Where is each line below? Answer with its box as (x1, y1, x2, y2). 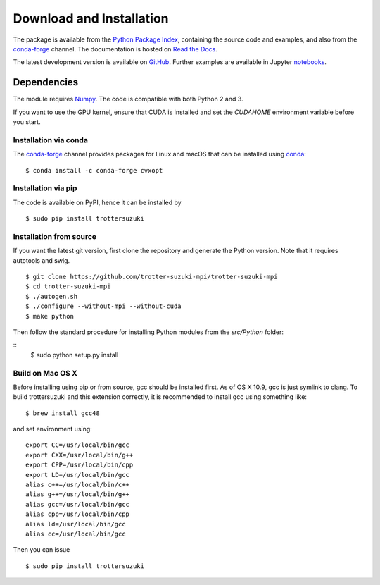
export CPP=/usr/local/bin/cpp (25, 461, 134, 469)
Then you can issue (13, 546, 70, 554)
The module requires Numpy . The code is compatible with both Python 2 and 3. (13, 95, 243, 104)
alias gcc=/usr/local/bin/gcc (25, 500, 130, 508)
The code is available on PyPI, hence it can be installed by (13, 198, 182, 207)
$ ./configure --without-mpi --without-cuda (25, 302, 182, 310)
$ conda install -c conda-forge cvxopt (25, 166, 163, 174)
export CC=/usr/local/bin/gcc (25, 441, 130, 449)
